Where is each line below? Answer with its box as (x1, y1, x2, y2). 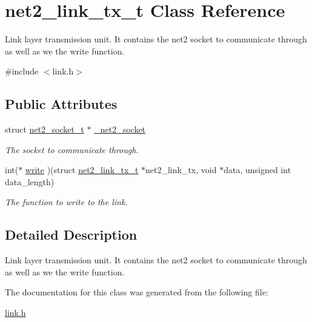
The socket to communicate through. (5, 143, 139, 156)
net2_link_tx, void (145, 163, 217, 176)
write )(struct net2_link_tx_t (25, 163, 139, 176)
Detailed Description (5, 225, 138, 244)
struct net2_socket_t (5, 123, 84, 136)
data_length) (5, 175, 55, 188)
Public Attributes (5, 94, 118, 113)
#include (5, 65, 39, 77)
